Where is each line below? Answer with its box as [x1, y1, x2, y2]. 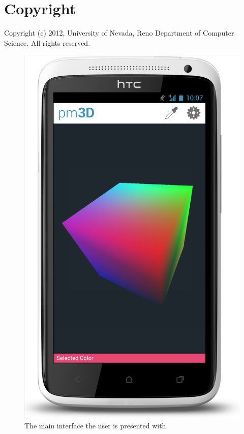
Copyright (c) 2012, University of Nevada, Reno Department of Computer [4, 27, 234, 38]
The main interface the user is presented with [24, 420, 166, 431]
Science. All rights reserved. [4, 37, 90, 48]
